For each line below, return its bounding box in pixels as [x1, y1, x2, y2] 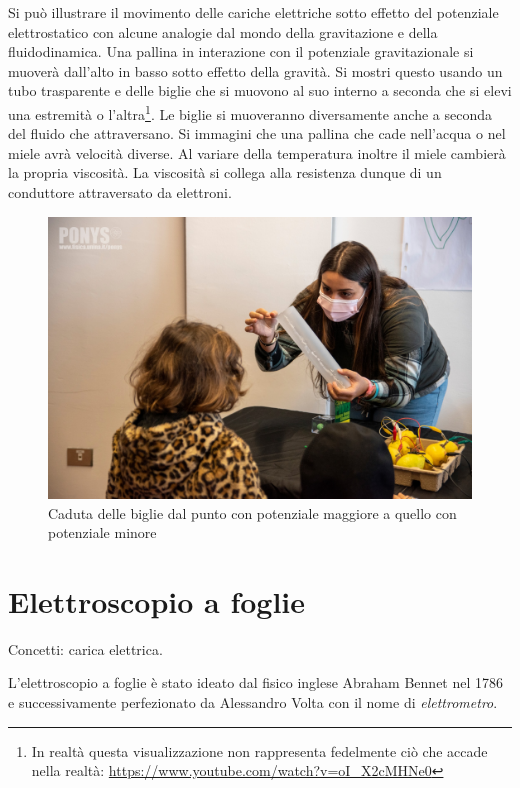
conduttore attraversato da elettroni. [8, 182, 232, 202]
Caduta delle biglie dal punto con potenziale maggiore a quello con [48, 502, 457, 523]
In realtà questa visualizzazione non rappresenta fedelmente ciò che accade [31, 740, 488, 761]
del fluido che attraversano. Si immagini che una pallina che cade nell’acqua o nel [8, 123, 506, 144]
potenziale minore [48, 522, 157, 543]
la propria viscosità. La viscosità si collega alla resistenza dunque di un [8, 162, 442, 183]
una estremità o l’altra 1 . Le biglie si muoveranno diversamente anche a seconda [8, 100, 493, 124]
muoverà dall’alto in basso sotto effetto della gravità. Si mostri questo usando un [8, 60, 503, 81]
